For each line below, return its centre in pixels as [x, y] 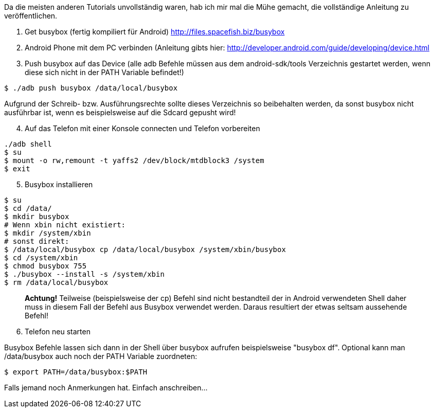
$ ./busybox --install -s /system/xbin [84, 274]
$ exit [17, 169]
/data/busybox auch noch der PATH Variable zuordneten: [101, 356]
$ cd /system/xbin [41, 258]
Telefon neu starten [58, 332]
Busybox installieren [59, 184]
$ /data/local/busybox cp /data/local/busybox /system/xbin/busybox [145, 249]
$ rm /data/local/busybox [56, 282]
